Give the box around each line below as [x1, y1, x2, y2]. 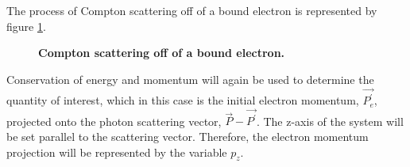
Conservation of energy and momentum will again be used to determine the [6, 70, 374, 87]
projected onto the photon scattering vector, [6, 112, 222, 129]
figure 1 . [6, 17, 46, 34]
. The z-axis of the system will [256, 112, 404, 129]
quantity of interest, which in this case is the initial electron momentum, [6, 92, 359, 108]
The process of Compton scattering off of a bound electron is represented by [6, 2, 377, 18]
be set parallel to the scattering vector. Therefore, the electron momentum [6, 128, 369, 144]
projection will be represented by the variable [6, 143, 227, 160]
